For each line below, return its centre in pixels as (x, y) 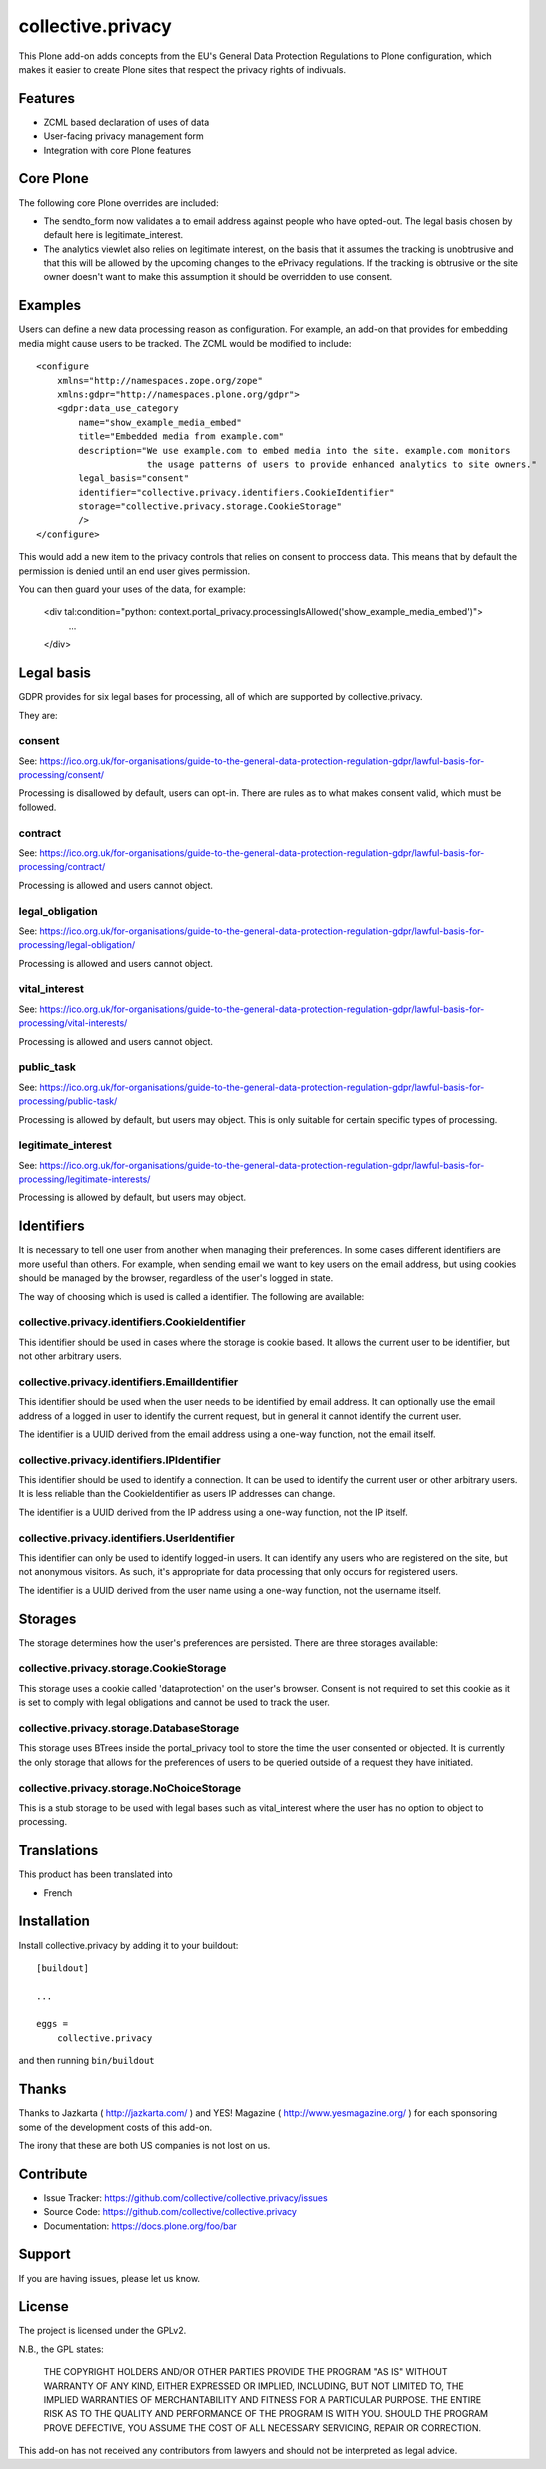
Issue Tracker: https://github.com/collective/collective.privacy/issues (186, 2197)
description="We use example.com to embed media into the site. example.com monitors (294, 450)
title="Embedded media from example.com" (181, 436)
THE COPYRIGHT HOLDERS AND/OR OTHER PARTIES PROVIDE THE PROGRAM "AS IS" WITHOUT (246, 2372)
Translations (58, 1850)
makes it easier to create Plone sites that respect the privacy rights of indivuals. (182, 69)
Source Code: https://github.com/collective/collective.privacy (170, 2212)
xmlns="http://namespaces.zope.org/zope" (160, 380)
